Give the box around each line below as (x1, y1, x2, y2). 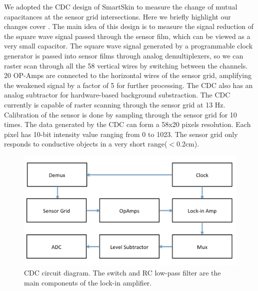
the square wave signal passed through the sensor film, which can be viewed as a (4, 30, 250, 41)
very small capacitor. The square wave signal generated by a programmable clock (4, 40, 253, 51)
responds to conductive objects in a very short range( (4, 138, 167, 149)
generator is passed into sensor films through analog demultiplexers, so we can (4, 50, 243, 60)
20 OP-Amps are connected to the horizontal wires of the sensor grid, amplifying (4, 70, 251, 80)
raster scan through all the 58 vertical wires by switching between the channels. (4, 60, 248, 70)
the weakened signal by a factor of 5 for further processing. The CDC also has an (4, 79, 253, 90)
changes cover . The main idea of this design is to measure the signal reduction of (4, 21, 254, 31)
